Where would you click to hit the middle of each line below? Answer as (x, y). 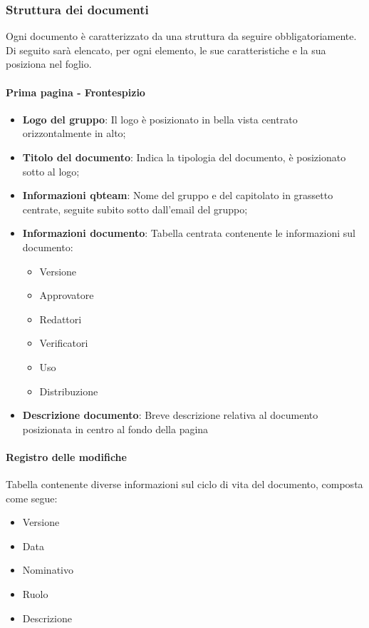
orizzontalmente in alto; (74, 133)
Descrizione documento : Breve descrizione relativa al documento (170, 415)
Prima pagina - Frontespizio (76, 92)
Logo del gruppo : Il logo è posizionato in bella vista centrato (160, 119)
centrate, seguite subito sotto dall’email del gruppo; (135, 209)
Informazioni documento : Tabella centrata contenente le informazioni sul (189, 233)
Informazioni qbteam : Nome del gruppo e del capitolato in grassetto (178, 195)
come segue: (32, 498)
